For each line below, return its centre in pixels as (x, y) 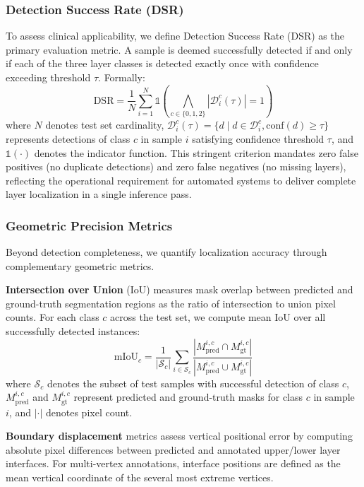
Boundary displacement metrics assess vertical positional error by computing (179, 436)
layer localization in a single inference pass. (99, 194)
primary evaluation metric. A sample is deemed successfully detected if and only (179, 49)
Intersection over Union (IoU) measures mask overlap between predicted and (180, 289)
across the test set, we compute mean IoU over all (218, 317)
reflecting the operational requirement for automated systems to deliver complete (181, 180)
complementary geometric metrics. (80, 265)
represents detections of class (68, 138)
